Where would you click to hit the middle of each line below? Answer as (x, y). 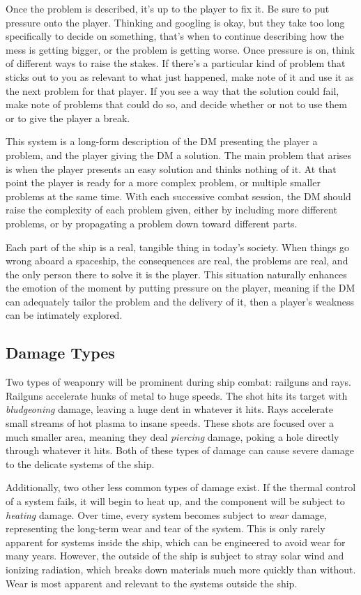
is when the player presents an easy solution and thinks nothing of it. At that (171, 168)
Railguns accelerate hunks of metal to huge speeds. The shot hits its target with (177, 395)
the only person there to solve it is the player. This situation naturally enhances (176, 274)
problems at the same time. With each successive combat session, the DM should (178, 196)
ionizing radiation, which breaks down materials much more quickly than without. (181, 569)
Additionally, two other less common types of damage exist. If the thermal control (181, 487)
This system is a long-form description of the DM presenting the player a (162, 141)
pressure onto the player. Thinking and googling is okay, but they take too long (175, 22)
